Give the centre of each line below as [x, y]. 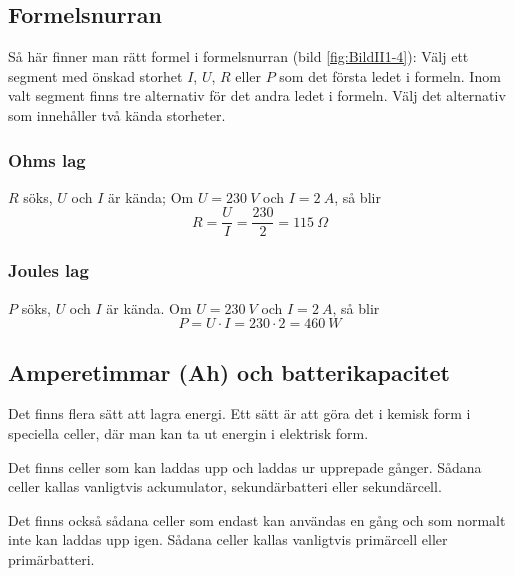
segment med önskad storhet [95, 75]
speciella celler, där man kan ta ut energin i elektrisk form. [188, 433]
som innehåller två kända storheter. [117, 114]
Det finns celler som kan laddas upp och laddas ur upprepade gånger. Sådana [245, 466]
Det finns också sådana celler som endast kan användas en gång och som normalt [257, 519]
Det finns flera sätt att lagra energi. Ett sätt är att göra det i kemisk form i [239, 413]
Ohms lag [47, 159]
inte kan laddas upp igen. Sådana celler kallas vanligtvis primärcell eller [228, 539]
